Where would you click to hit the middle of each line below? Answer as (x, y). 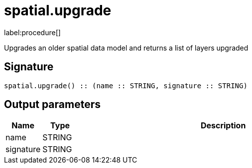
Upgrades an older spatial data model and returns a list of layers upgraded (126, 48)
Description (223, 126)
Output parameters (52, 105)
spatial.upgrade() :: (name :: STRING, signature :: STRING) (126, 85)
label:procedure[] (32, 32)
